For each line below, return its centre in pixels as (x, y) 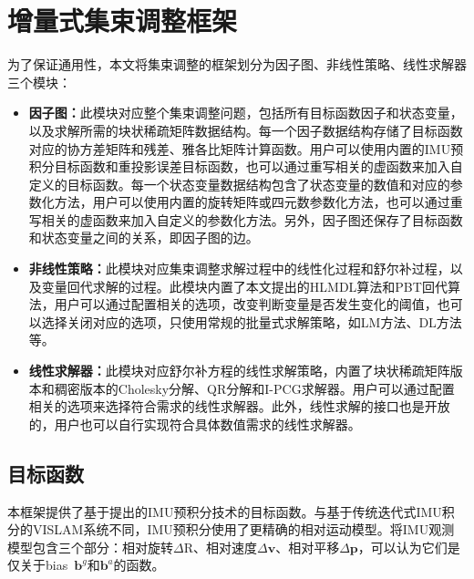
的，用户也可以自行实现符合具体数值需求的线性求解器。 (195, 424)
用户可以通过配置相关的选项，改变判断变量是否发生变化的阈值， (246, 304)
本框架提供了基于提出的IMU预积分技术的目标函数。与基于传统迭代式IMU (225, 511)
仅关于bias (38, 565)
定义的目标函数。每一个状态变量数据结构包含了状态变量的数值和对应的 (239, 184)
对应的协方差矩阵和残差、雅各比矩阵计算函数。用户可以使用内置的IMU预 (246, 148)
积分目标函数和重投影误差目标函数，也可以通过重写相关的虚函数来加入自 (246, 166)
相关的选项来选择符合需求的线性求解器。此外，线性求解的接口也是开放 (239, 406)
